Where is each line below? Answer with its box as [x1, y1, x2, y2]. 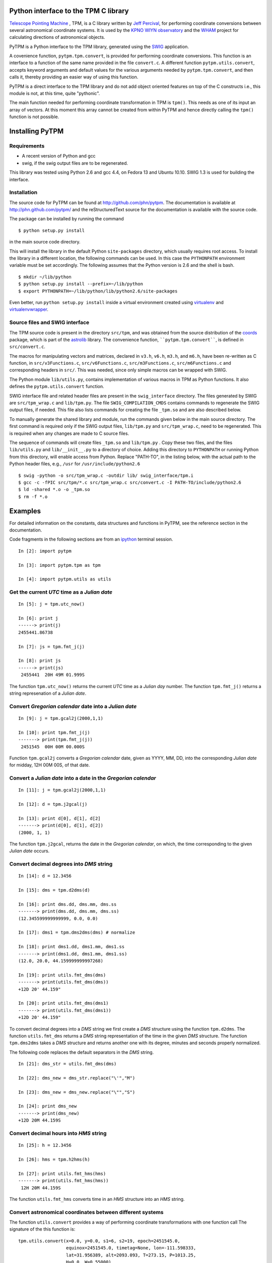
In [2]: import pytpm [18, 548, 72, 554]
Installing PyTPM [9, 127, 64, 136]
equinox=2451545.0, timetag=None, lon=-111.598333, [65, 1245, 196, 1251]
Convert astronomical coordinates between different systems [9, 1208, 164, 1216]
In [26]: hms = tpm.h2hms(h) [18, 1156, 90, 1162]
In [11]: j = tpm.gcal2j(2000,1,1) [18, 787, 106, 793]
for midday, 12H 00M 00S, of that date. [9, 762, 90, 768]
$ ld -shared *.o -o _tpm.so [18, 487, 90, 493]
